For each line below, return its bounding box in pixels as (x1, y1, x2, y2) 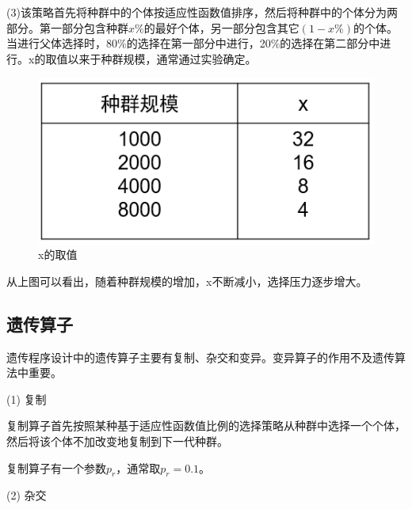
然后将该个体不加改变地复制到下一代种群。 (6, 432, 228, 449)
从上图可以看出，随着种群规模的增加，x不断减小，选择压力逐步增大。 (6, 272, 368, 289)
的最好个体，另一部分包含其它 (143, 19, 299, 36)
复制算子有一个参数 (6, 459, 106, 476)
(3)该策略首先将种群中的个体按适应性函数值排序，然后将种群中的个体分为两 (6, 4, 398, 20)
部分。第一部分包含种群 (6, 19, 128, 36)
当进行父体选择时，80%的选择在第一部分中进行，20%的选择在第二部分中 (6, 35, 380, 51)
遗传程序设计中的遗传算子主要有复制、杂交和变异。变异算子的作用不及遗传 (6, 348, 395, 365)
